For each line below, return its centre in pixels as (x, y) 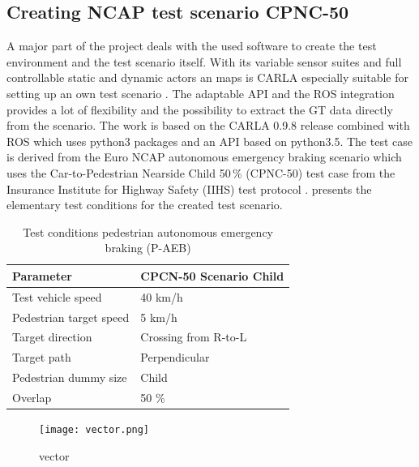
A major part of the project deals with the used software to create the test (192, 46)
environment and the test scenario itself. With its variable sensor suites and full (204, 61)
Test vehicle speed (57, 296)
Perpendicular (175, 357)
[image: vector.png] (94, 430)
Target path (42, 357)
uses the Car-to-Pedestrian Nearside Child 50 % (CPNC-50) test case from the (201, 172)
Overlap (32, 397)
